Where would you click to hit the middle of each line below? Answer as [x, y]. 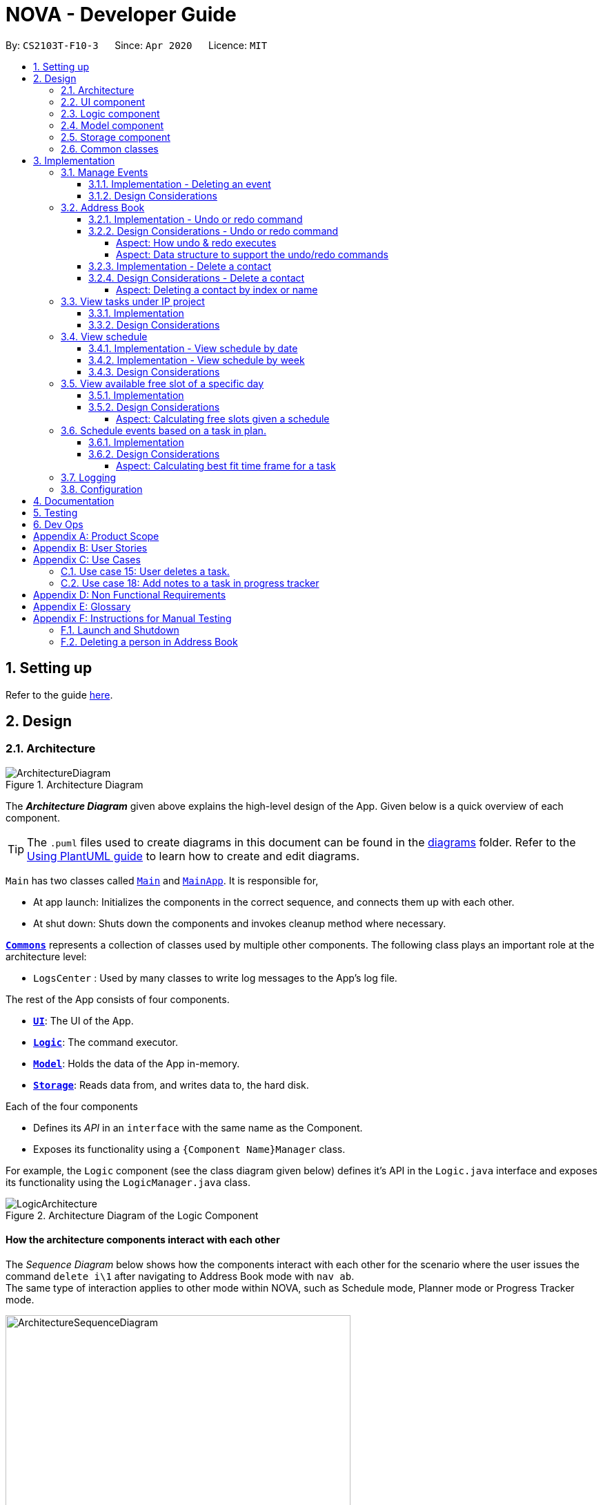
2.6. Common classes [110, 148]
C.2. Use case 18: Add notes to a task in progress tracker [190, 583]
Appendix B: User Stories [90, 547]
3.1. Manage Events [105, 172]
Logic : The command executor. [106, 1042]
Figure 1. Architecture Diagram [75, 784]
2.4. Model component [112, 125]
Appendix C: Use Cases [87, 559]
